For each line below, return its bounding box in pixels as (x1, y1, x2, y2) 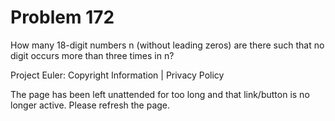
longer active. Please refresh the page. (10, 99, 171, 111)
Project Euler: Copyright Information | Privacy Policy (10, 69, 225, 81)
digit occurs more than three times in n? (10, 49, 175, 61)
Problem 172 (10, 6, 115, 29)
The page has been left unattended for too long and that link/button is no (10, 88, 310, 100)
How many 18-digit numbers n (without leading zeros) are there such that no (10, 39, 325, 51)
